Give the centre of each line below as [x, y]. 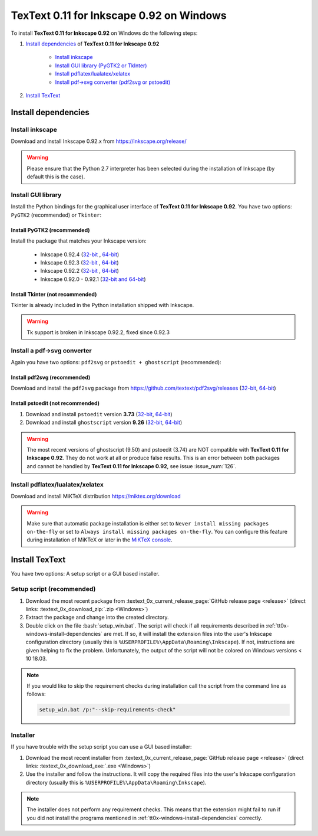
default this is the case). [56, 177]
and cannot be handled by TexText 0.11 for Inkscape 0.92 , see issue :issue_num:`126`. [132, 466]
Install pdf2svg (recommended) [51, 377]
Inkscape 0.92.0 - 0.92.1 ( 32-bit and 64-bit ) [93, 279]
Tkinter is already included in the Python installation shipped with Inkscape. [102, 305]
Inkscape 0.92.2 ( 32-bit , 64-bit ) [79, 271]
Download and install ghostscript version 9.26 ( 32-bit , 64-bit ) [104, 423]
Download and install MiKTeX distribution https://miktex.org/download [96, 496]
